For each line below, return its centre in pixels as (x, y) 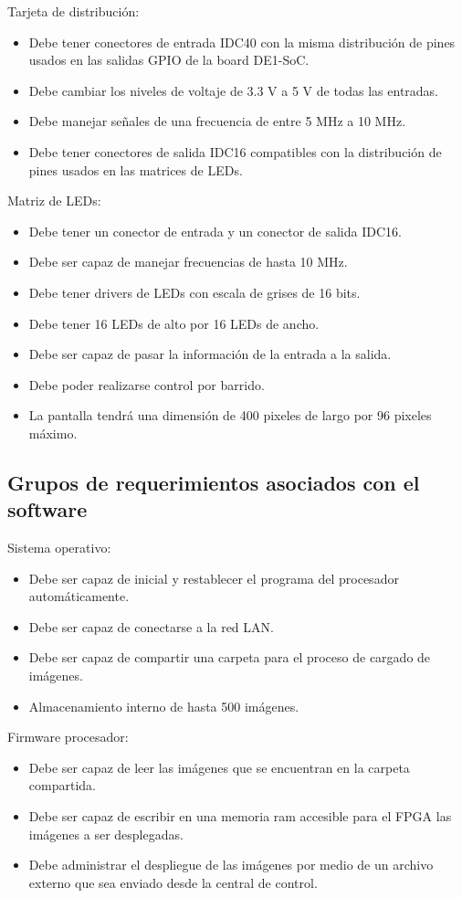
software (47, 509)
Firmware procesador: (68, 737)
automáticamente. (79, 596)
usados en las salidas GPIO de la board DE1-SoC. (169, 60)
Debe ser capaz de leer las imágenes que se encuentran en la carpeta (219, 767)
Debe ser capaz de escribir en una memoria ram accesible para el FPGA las (240, 816)
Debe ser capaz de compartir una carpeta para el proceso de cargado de (230, 657)
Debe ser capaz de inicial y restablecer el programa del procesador (214, 578)
